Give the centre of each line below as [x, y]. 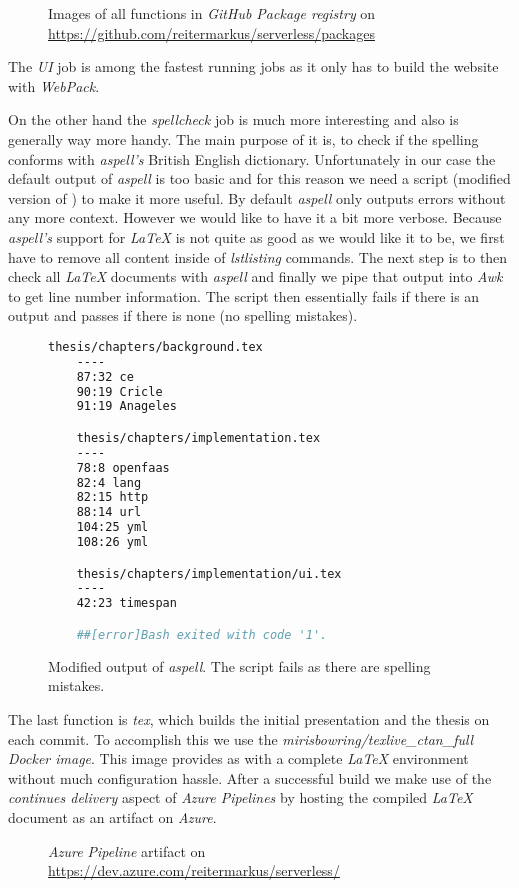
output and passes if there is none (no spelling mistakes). [183, 315]
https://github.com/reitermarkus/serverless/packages [211, 32]
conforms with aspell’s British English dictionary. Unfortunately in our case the [252, 158]
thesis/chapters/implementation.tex [198, 437]
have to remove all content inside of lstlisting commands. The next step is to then [258, 256]
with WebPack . [54, 85]
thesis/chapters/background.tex [155, 346]
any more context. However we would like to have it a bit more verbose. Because [255, 217]
